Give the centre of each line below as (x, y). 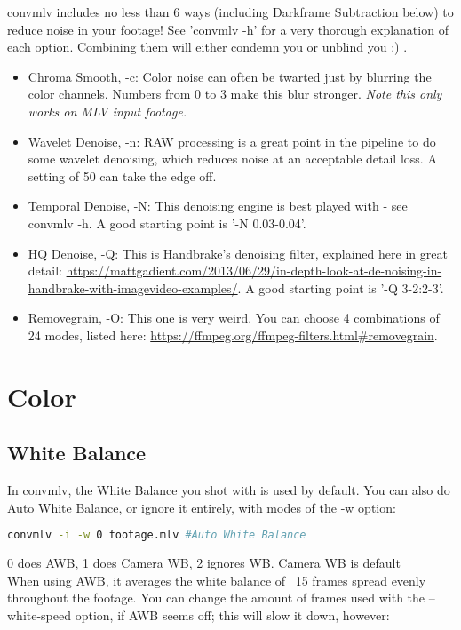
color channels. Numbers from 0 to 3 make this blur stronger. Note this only (235, 94)
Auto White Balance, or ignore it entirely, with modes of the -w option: (202, 507)
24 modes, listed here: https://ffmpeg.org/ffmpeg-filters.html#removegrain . (233, 335)
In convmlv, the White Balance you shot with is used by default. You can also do (229, 490)
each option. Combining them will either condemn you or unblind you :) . (207, 47)
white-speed (40, 614)
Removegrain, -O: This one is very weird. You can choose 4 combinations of (234, 318)
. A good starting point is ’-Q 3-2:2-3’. (341, 287)
